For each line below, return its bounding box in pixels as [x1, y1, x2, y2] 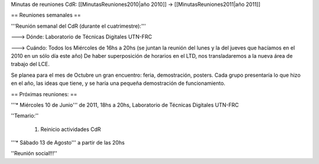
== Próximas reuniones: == [11, 90, 77, 97]
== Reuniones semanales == [11, 12, 81, 19]
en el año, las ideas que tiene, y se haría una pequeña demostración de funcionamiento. [11, 80, 226, 87]
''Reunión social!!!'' [11, 150, 57, 157]
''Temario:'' [11, 112, 39, 119]
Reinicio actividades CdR [40, 126, 102, 133]
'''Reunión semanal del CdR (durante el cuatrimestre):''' [11, 22, 146, 29]
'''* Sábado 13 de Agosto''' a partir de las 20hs [11, 139, 125, 146]
